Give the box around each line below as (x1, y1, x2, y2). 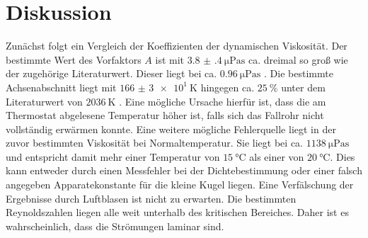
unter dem (281, 79, 326, 94)
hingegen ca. (200, 79, 255, 94)
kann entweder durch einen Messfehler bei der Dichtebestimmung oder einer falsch (6, 163, 362, 178)
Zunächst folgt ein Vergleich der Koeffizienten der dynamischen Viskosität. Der (6, 38, 347, 53)
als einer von (249, 149, 304, 164)
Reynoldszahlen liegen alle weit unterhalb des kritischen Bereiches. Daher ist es (6, 205, 349, 220)
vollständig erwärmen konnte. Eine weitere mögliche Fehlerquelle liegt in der (6, 121, 336, 136)
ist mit (155, 52, 185, 67)
